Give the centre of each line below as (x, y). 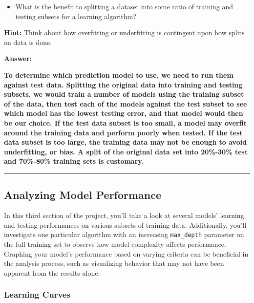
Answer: (18, 58)
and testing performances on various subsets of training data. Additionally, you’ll (125, 225)
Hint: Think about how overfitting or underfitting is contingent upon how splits (124, 32)
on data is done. (28, 42)
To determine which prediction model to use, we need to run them (119, 75)
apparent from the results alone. (52, 272)
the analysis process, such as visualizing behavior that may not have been (114, 263)
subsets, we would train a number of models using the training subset (124, 94)
